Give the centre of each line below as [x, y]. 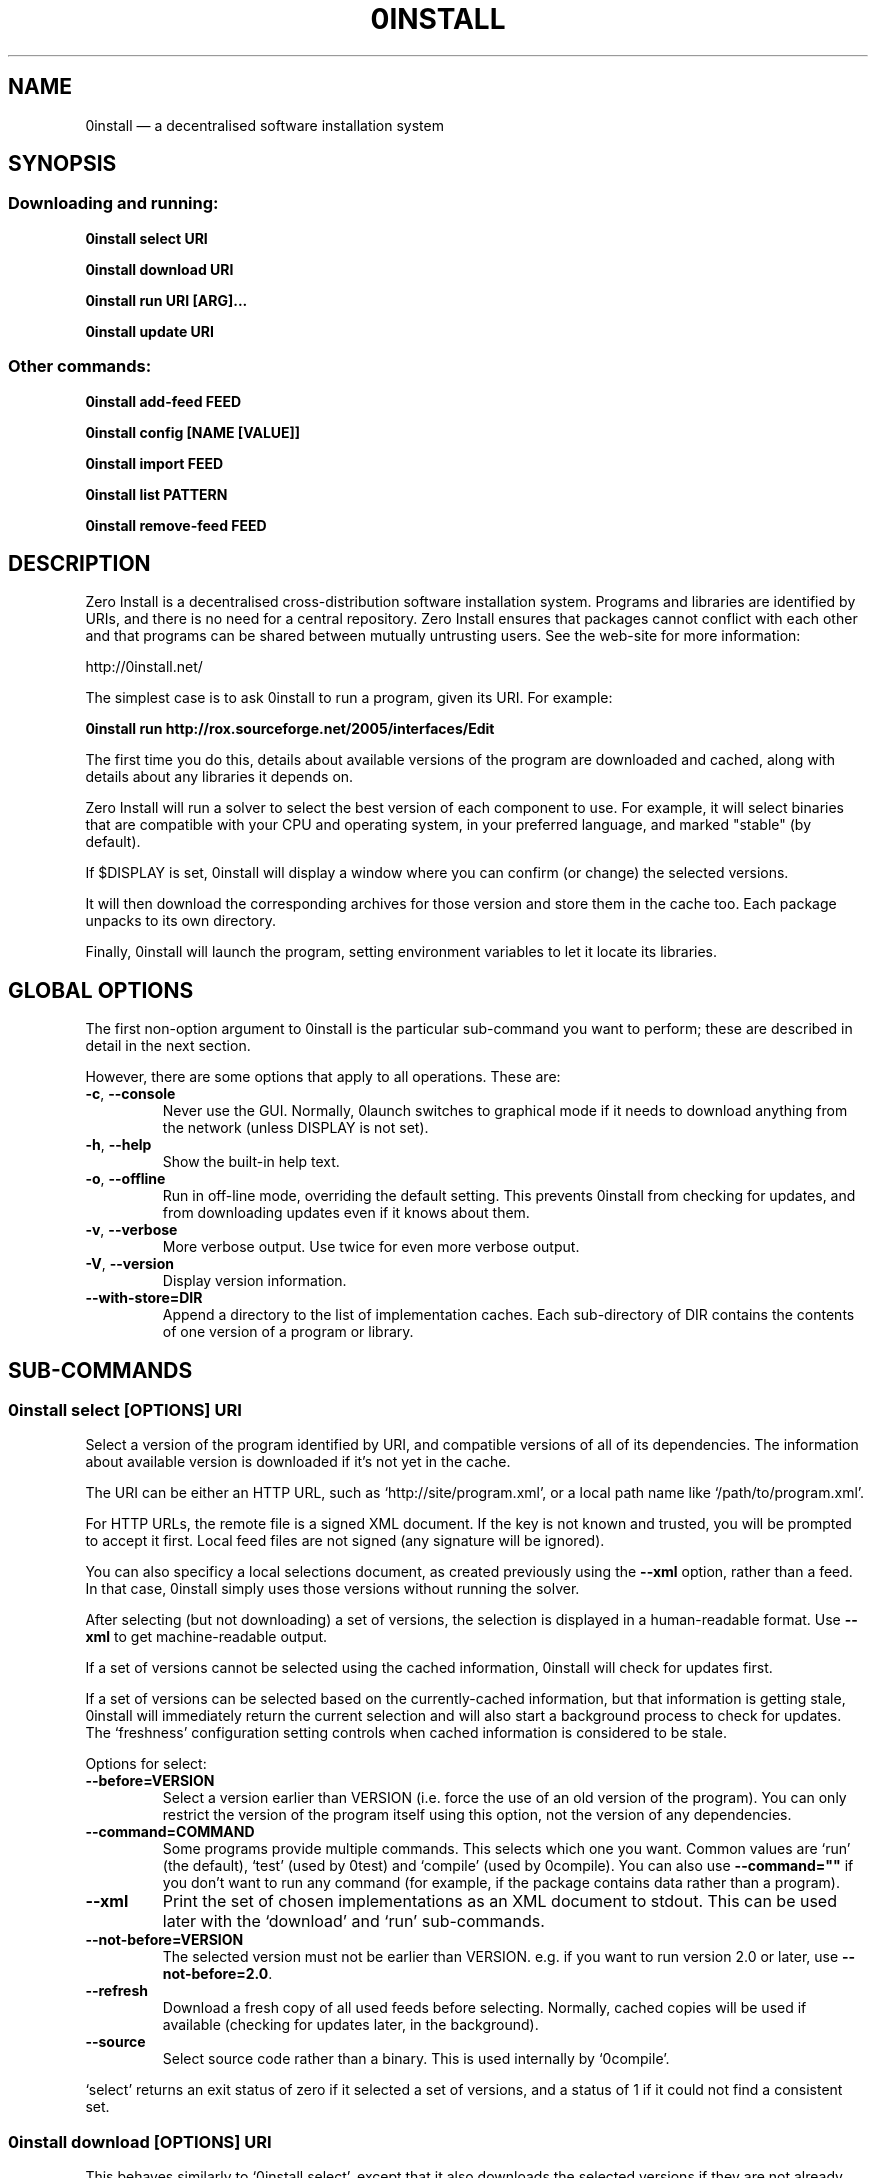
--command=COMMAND [170, 1832]
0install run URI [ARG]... [166, 300]
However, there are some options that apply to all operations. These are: [323, 1077]
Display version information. [254, 1281]
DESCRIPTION [79, 563]
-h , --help [118, 1145]
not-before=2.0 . [217, 1974]
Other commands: [80, 366]
